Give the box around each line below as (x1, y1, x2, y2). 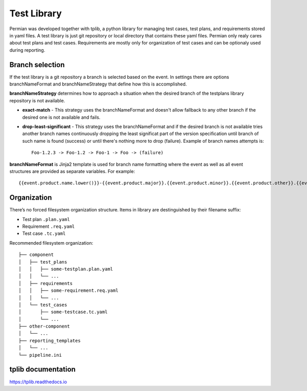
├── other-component (18, 323, 70, 330)
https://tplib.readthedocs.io (9, 379, 68, 385)
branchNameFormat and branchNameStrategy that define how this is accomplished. (9, 81, 187, 87)
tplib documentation (9, 365, 76, 374)
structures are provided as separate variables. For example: (9, 168, 136, 174)
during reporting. (9, 47, 46, 53)
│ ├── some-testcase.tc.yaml (18, 309, 108, 315)
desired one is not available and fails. (22, 114, 101, 120)
